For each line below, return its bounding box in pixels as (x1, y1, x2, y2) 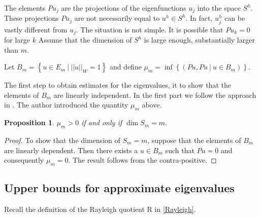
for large (4, 34, 30, 45)
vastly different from (4, 24, 68, 34)
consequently (4, 155, 44, 165)
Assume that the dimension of (38, 34, 132, 45)
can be (224, 13, 245, 23)
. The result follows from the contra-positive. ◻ (68, 155, 217, 165)
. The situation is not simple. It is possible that (76, 24, 223, 34)
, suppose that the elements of (147, 135, 241, 146)
